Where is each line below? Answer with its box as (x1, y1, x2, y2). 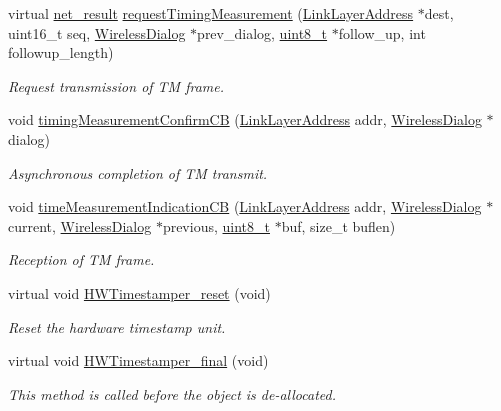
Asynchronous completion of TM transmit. (8, 162, 268, 183)
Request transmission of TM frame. (8, 75, 225, 96)
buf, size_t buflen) (281, 215, 396, 236)
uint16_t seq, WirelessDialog (8, 22, 186, 43)
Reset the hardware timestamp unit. (8, 316, 226, 337)
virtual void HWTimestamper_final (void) (8, 350, 269, 371)
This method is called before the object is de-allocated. (8, 383, 336, 404)
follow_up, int (338, 22, 426, 43)
